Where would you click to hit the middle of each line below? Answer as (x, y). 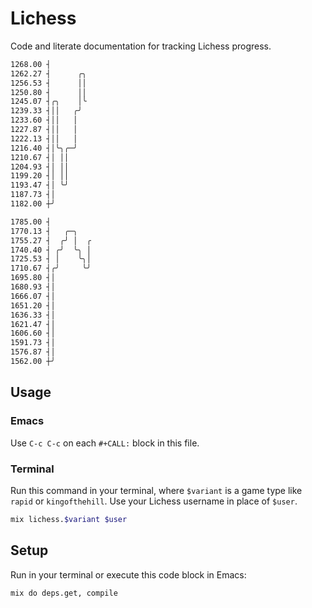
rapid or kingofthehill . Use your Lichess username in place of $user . (154, 501)
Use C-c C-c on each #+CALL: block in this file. (105, 443)
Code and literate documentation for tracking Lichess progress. (141, 46)
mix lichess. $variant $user (69, 519)
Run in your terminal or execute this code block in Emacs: (128, 574)
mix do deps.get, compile (64, 593)
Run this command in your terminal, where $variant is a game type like (156, 490)
